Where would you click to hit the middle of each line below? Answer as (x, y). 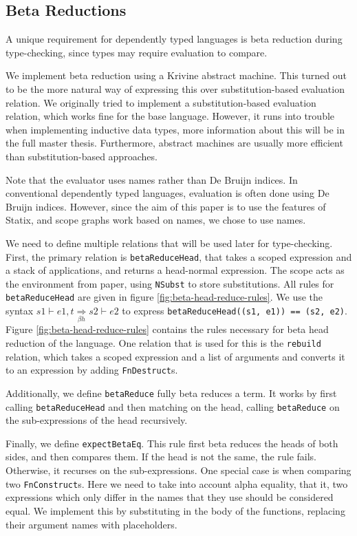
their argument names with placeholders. (91, 524)
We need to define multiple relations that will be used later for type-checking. (169, 243)
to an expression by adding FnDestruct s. (92, 370)
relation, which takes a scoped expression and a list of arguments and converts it (175, 356)
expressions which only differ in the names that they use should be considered (170, 497)
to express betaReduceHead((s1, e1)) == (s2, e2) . (235, 311)
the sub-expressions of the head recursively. (97, 420)
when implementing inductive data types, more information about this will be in (175, 129)
